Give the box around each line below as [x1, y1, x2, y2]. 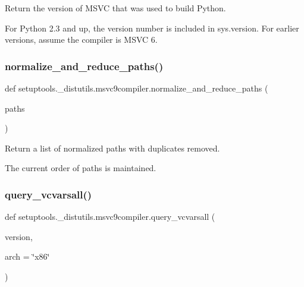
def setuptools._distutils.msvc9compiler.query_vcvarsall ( [5, 210, 215, 223]
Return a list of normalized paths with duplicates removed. [5, 141, 220, 154]
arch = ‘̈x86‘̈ [5, 250, 50, 263]
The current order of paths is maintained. [5, 162, 156, 174]
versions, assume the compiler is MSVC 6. [5, 33, 158, 46]
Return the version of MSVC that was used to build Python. [5, 2, 226, 14]
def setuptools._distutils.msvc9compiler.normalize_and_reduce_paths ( [5, 82, 268, 94]
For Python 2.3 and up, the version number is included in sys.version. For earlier [5, 21, 299, 34]
